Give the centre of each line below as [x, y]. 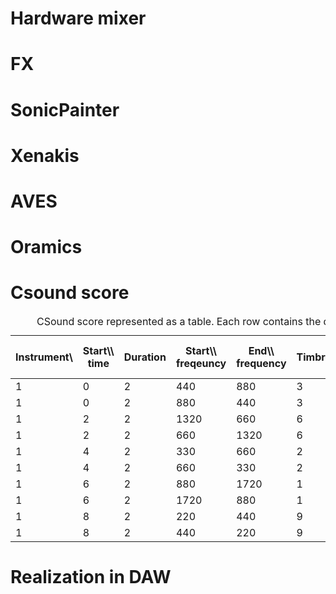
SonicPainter [65, 109]
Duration [145, 357]
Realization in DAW [91, 577]
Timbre [314, 357]
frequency [261, 364]
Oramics [46, 247]
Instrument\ [44, 357]
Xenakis [45, 155]
